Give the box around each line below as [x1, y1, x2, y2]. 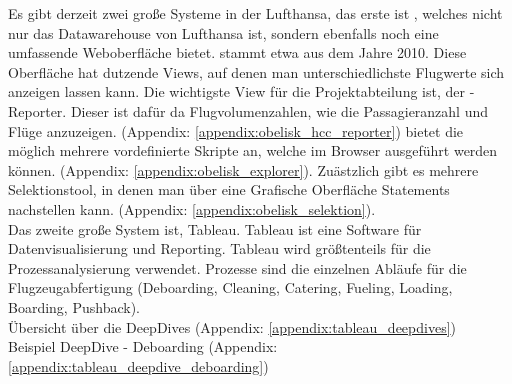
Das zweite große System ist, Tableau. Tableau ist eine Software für [8, 218, 422, 239]
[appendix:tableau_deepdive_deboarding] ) [8, 355, 269, 376]
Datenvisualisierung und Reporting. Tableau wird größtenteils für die [8, 238, 431, 259]
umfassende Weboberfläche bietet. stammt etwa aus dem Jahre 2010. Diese [8, 42, 467, 63]
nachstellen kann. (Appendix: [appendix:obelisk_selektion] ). [8, 198, 376, 219]
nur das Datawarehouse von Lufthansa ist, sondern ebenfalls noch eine [8, 22, 439, 43]
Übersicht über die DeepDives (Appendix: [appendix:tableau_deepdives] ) [8, 316, 457, 337]
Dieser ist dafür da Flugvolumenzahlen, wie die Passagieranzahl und [70, 100, 489, 121]
